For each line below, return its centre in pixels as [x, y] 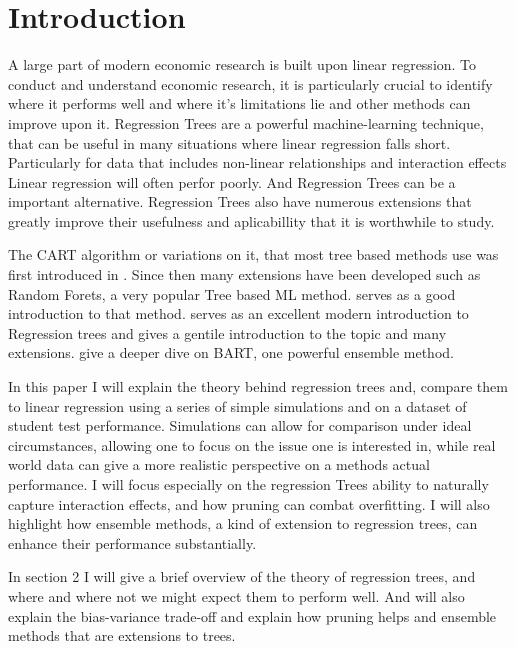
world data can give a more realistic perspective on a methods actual [219, 464]
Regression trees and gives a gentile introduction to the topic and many [227, 332]
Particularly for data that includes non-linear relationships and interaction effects [257, 162]
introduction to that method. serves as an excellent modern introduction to [238, 313]
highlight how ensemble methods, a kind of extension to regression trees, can [243, 523]
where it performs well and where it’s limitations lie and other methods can [239, 103]
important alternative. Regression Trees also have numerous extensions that [240, 201]
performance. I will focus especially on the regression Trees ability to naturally [248, 484]
